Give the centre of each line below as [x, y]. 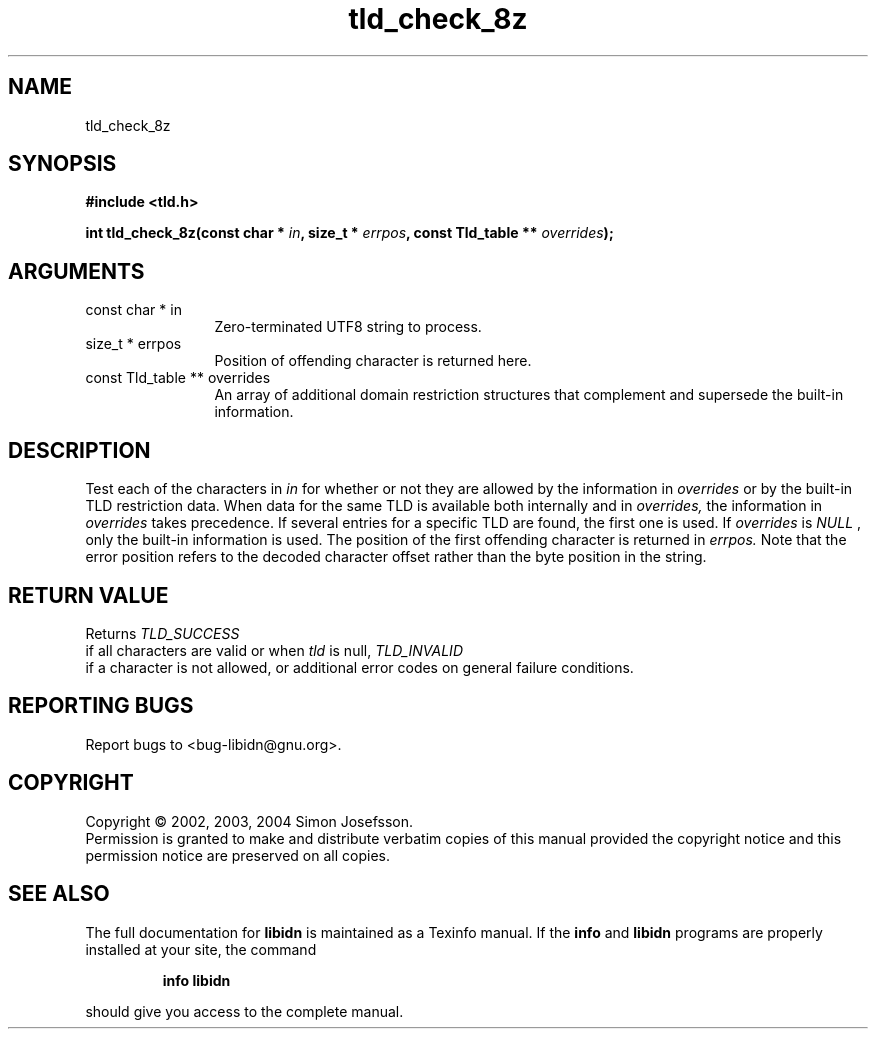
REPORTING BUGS [101, 706]
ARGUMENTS [76, 271]
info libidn [196, 980]
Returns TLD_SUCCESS [162, 633]
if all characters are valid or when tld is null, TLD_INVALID [274, 650]
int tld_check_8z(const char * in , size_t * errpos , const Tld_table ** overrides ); [349, 233]
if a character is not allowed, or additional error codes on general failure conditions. [359, 667]
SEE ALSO [59, 894]
